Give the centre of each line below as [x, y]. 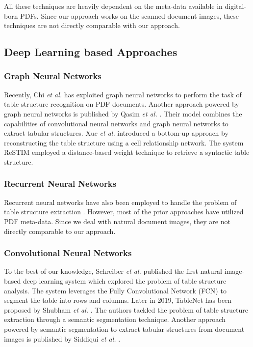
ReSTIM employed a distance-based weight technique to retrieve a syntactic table [127, 152]
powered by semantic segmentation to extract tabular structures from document [124, 329]
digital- [236, 6]
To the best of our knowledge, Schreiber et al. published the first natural [113, 271]
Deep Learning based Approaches [91, 52]
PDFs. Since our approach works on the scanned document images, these [130, 15]
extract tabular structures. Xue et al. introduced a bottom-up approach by [116, 133]
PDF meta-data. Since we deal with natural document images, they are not [117, 221]
